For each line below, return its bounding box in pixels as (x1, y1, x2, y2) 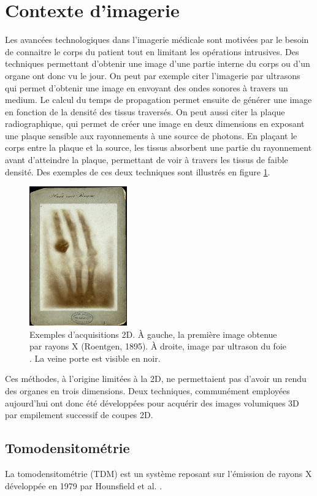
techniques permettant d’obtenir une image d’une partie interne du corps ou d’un (5, 57, 310, 70)
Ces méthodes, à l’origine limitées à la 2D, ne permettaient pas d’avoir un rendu (5, 372, 307, 385)
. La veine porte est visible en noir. (29, 351, 161, 364)
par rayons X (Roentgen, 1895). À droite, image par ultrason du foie (29, 340, 287, 353)
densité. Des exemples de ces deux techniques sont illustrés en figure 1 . (5, 165, 270, 178)
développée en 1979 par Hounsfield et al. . (5, 479, 162, 492)
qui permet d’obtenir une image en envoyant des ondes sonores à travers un (5, 81, 288, 94)
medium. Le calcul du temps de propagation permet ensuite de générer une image (5, 93, 312, 106)
